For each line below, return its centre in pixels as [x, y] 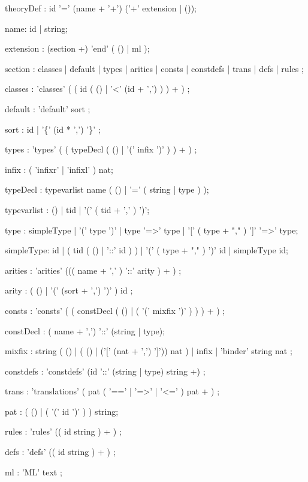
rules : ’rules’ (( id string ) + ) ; [63, 431]
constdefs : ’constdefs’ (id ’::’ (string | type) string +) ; [105, 371]
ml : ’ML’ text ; [34, 471]
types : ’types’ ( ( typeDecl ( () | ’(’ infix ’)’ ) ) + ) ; [101, 149]
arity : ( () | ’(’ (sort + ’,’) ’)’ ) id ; [69, 290]
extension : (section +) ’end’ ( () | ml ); [77, 48]
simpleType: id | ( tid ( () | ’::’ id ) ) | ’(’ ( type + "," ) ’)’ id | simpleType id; [147, 250]
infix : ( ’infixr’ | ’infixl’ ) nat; [59, 169]
